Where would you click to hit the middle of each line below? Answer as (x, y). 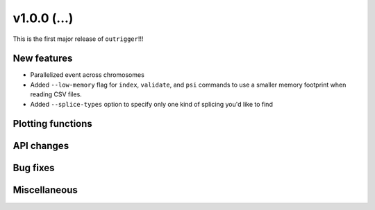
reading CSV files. (56, 94)
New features (43, 59)
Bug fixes (34, 168)
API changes (41, 146)
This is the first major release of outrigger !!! (78, 39)
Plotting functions (53, 124)
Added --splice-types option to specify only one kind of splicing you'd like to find (152, 104)
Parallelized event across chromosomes (87, 75)
